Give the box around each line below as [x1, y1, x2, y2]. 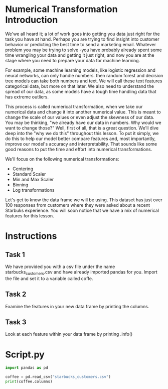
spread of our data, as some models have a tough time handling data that [5, 88, 156, 94]
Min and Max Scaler [12, 176, 54, 182]
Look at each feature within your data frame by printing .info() [5, 331, 133, 337]
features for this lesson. [5, 212, 54, 219]
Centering [12, 166, 34, 172]
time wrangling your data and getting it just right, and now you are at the [5, 52, 154, 58]
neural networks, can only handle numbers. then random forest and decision [5, 72, 163, 78]
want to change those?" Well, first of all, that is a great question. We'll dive [5, 124, 159, 131]
